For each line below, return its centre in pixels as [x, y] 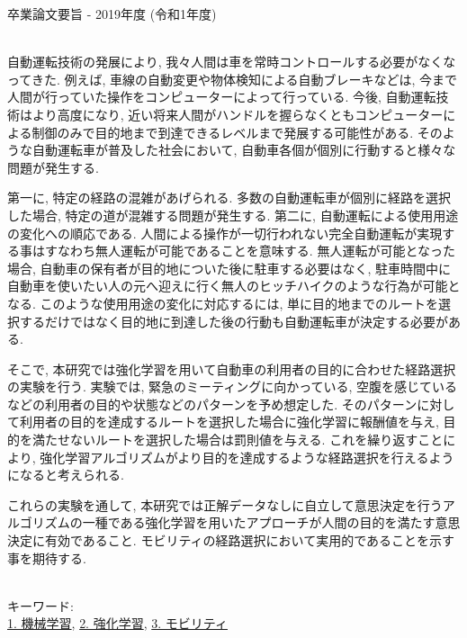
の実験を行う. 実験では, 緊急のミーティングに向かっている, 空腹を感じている [233, 386]
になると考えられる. [66, 475]
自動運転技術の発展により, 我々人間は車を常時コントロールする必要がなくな [232, 62]
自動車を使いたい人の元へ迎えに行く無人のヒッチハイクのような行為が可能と [234, 286]
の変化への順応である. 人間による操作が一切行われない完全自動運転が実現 [225, 233]
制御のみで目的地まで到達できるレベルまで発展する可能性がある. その [237, 132]
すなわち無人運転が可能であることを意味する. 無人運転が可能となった [250, 251]
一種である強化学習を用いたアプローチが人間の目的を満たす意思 [271, 522]
